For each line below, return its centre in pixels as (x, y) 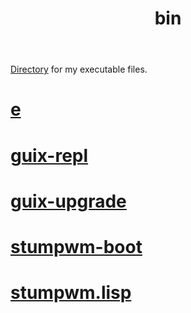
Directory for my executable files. (79, 69)
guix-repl (49, 155)
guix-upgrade (68, 201)
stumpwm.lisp (71, 293)
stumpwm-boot (76, 246)
